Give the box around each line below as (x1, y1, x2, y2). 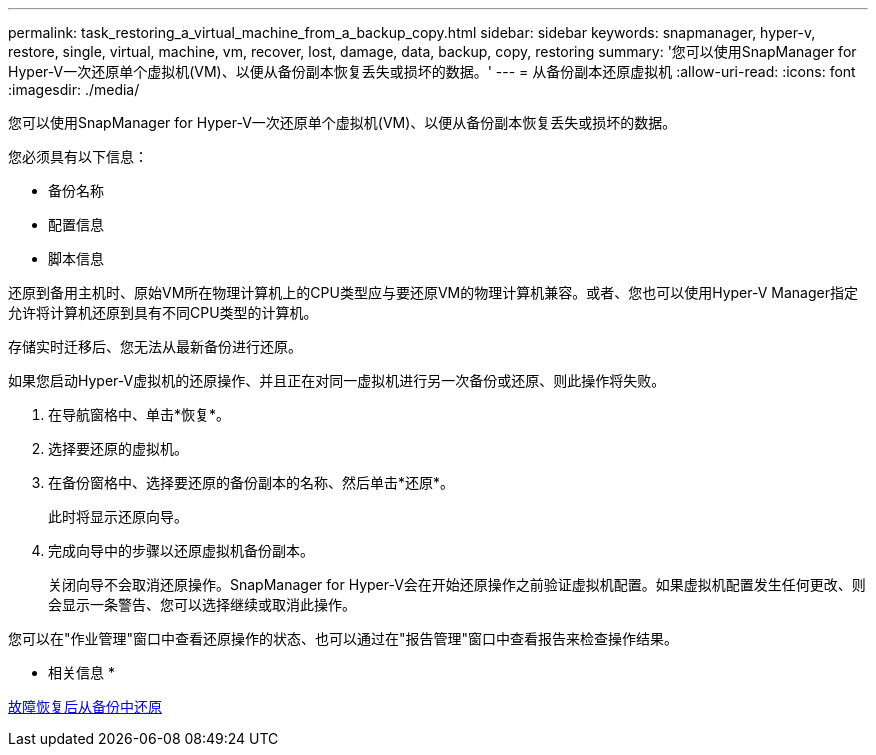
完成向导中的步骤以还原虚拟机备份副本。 (48, 542, 314, 559)
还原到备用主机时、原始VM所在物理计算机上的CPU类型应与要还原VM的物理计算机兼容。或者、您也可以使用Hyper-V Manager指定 (8, 284, 858, 301)
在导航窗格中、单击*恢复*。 (48, 406, 231, 423)
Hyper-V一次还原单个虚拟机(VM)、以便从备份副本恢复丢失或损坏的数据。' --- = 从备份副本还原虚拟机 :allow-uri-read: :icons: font (8, 63, 856, 80)
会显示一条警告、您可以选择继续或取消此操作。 (48, 596, 356, 613)
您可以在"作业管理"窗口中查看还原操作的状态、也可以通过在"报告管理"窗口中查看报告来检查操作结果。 (8, 630, 679, 647)
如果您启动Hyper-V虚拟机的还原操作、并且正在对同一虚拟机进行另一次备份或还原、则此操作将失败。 (8, 372, 666, 389)
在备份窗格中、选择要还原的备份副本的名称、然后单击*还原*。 (48, 474, 455, 491)
